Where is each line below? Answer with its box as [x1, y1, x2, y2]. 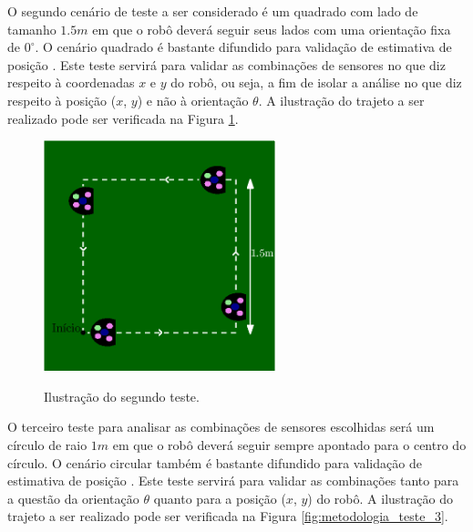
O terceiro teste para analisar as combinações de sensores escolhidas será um [7, 417, 435, 436]
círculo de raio [7, 435, 87, 454]
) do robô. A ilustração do [307, 488, 453, 507]
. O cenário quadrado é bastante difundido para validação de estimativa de [35, 37, 452, 56]
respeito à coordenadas [7, 73, 135, 92]
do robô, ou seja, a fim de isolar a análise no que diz [170, 73, 462, 92]
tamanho [7, 19, 57, 38]
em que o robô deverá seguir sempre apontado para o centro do [112, 435, 467, 454]
